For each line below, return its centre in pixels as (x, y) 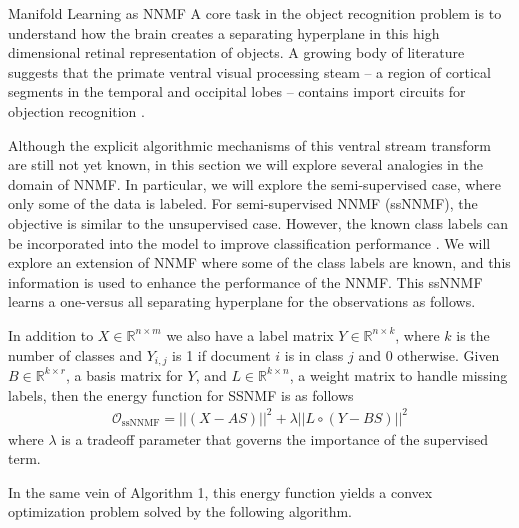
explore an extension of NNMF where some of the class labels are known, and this (259, 262)
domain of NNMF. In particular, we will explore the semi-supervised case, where (255, 183)
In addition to (51, 334)
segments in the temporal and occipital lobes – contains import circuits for (237, 91)
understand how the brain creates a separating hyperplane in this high (224, 32)
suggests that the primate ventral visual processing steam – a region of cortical (249, 71)
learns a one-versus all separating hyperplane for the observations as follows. (242, 301)
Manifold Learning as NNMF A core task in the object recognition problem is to (255, 13)
